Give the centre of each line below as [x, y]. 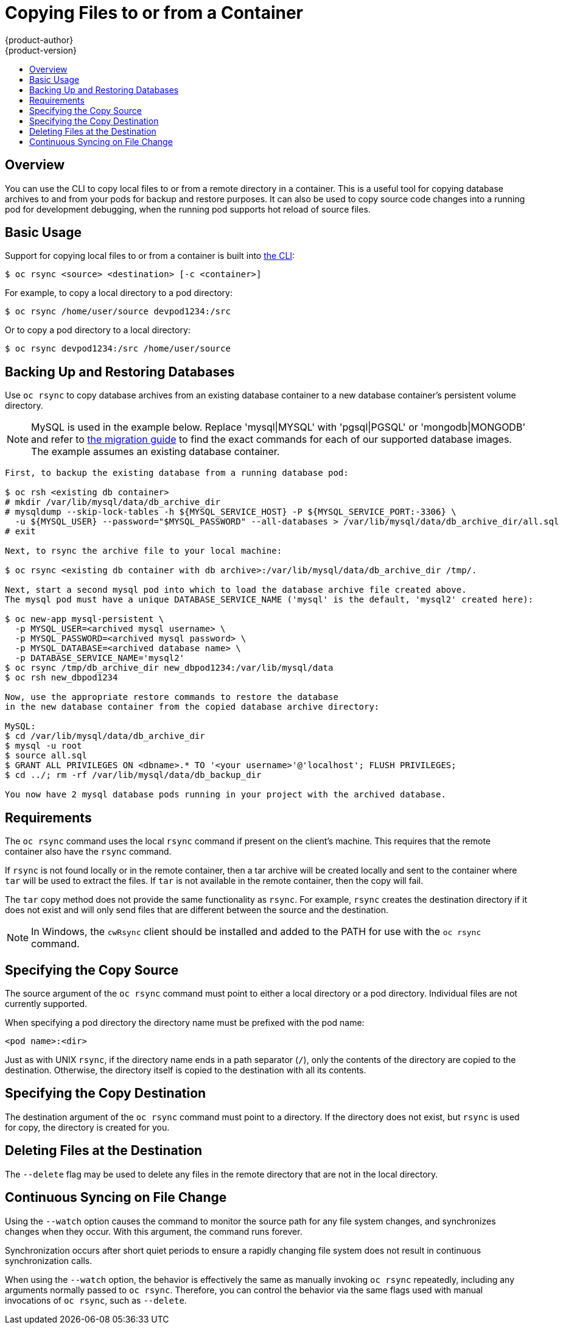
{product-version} [41, 50]
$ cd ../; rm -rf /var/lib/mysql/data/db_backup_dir [133, 775]
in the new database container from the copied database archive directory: [192, 707]
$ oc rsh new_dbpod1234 [61, 678]
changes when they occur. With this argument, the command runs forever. [154, 1231]
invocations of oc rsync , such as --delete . [96, 1300]
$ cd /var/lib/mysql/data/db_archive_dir [105, 736]
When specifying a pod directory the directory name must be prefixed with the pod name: [185, 1022]
